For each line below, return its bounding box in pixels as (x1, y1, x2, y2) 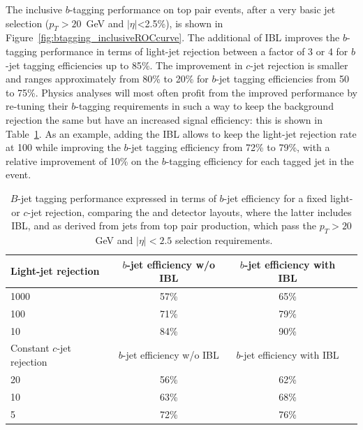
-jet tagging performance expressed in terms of (17, 190, 216, 205)
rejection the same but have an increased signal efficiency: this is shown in (6, 112, 323, 127)
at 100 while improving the (6, 140, 121, 155)
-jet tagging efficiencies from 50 (216, 71, 350, 86)
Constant (10, 341, 50, 355)
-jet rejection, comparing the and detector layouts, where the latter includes (27, 204, 352, 219)
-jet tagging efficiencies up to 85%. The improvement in (6, 57, 243, 72)
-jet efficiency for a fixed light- (223, 190, 353, 205)
